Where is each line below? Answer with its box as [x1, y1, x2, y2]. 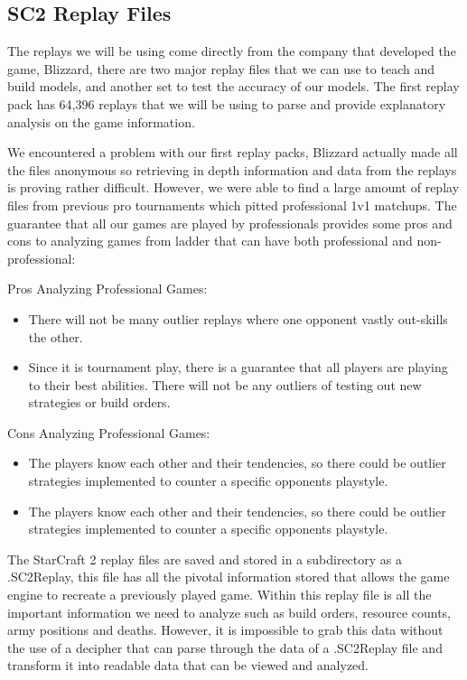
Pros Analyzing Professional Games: [7, 279, 208, 298]
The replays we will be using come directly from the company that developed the [7, 42, 456, 61]
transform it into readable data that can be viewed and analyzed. [7, 656, 369, 675]
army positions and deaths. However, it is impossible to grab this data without [7, 620, 444, 639]
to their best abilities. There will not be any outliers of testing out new [28, 375, 422, 394]
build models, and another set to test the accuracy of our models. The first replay [7, 77, 460, 96]
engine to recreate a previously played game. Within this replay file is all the [7, 585, 432, 604]
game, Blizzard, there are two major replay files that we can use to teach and [7, 59, 434, 78]
